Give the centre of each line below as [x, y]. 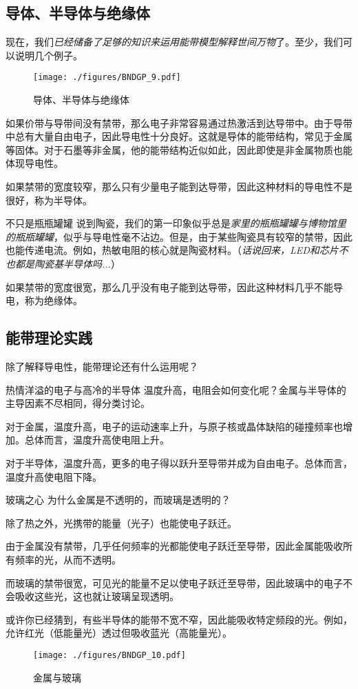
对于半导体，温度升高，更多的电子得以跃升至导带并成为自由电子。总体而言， [179, 462]
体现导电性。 [34, 163]
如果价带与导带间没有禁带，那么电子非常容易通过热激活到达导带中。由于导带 [179, 122]
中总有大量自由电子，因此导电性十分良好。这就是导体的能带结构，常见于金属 [179, 136]
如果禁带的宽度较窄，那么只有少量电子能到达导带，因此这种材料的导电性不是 [179, 187]
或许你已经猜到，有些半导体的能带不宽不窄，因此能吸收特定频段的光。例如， [179, 619]
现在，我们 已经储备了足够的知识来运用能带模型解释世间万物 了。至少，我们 [174, 42]
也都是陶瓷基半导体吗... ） [63, 263]
